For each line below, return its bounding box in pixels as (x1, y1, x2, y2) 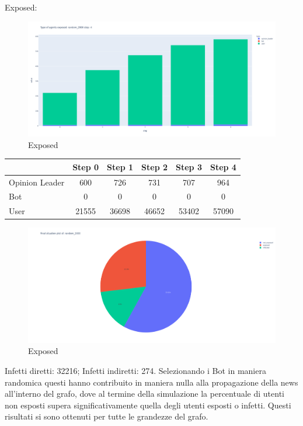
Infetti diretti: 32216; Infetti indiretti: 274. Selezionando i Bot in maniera (5, 365, 266, 376)
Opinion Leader (9, 176, 65, 188)
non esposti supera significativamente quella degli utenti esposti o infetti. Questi (5, 398, 291, 411)
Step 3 (176, 160, 202, 173)
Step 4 (210, 160, 236, 173)
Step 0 (72, 160, 99, 173)
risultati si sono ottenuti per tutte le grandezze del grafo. (5, 410, 208, 422)
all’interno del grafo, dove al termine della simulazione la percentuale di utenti (5, 387, 284, 400)
